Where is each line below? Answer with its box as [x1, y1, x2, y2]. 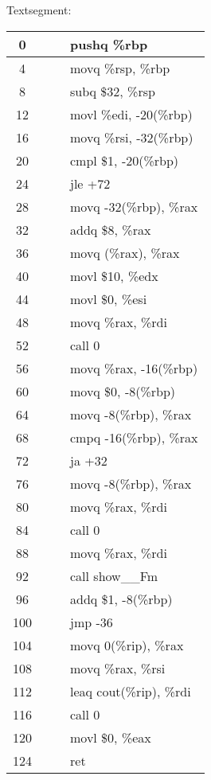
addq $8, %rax [70, 220, 151, 239]
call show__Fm [70, 566, 158, 585]
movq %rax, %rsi [70, 658, 166, 677]
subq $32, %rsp [70, 81, 155, 100]
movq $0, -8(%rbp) [70, 381, 176, 400]
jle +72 [70, 174, 111, 193]
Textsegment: [6, 2, 72, 18]
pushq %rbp [70, 34, 148, 53]
